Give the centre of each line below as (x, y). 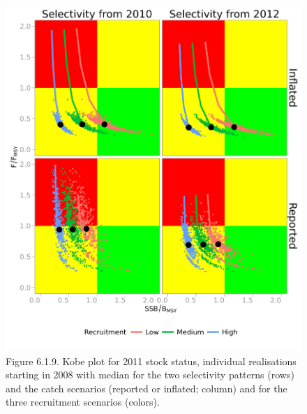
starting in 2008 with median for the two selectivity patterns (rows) (150, 375)
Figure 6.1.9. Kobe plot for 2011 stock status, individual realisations (151, 361)
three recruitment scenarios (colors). (83, 402)
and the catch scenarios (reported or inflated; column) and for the (147, 388)
